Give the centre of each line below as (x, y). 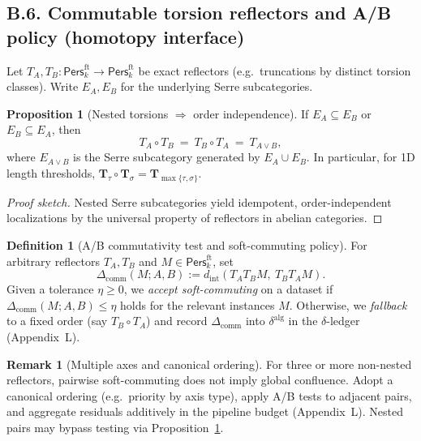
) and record (177, 321)
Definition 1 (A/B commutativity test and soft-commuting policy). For (187, 245)
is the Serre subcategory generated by (167, 157)
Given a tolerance (50, 289)
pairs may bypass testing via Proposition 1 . (115, 427)
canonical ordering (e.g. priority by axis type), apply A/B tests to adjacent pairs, (209, 395)
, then (66, 129)
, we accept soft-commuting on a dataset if (228, 289)
